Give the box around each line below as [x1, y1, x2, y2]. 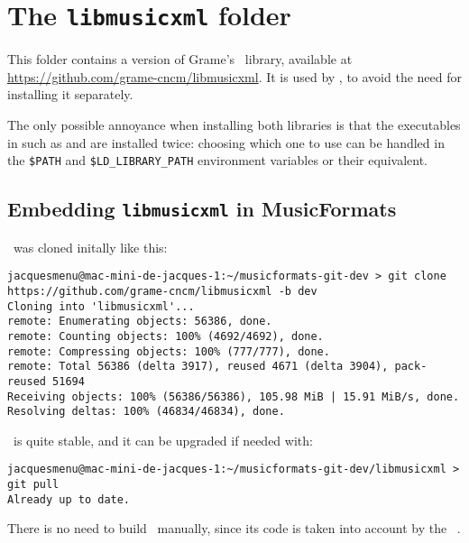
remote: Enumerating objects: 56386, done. [7, 315, 272, 328]
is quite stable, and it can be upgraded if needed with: [13, 430, 313, 449]
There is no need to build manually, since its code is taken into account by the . [7, 519, 461, 538]
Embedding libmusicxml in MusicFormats [7, 195, 397, 223]
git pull [7, 478, 60, 492]
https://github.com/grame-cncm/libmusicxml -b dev [7, 284, 317, 298]
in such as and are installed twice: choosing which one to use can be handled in [7, 133, 445, 152]
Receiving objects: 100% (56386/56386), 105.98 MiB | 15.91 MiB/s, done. [7, 390, 460, 403]
